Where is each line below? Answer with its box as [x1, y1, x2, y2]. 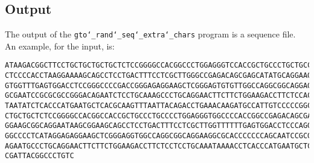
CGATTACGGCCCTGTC [5, 152, 74, 161]
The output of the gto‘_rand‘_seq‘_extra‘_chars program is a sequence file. [5, 28, 296, 40]
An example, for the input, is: [5, 39, 115, 52]
